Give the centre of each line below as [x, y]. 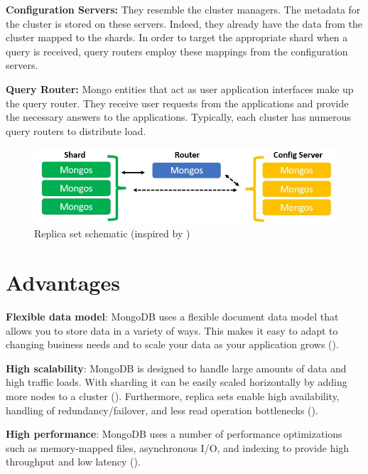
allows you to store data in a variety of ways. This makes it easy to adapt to [172, 330]
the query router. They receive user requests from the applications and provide [177, 103]
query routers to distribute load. [76, 130]
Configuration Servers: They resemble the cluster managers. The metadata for [183, 9]
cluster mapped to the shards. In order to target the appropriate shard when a [177, 37]
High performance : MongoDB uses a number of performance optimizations [174, 434]
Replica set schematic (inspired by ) [112, 233]
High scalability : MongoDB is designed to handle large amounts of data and [176, 368]
